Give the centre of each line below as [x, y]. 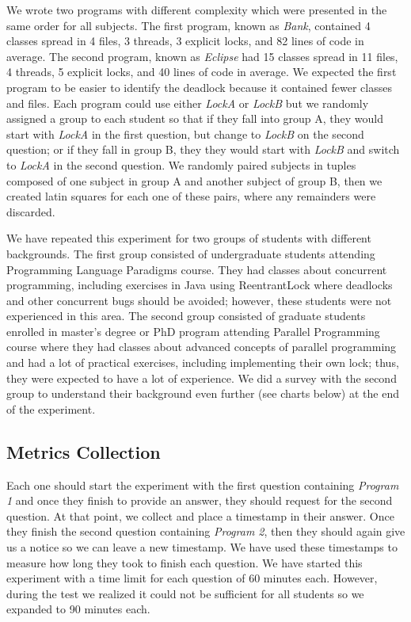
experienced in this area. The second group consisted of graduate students [186, 316]
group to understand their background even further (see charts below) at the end [203, 393]
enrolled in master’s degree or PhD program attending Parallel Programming [193, 331]
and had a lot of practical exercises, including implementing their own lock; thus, [203, 363]
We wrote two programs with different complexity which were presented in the [197, 10]
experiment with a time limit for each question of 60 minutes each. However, [192, 578]
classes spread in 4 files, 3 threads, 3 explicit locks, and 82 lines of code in [185, 41]
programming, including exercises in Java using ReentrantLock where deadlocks [200, 285]
